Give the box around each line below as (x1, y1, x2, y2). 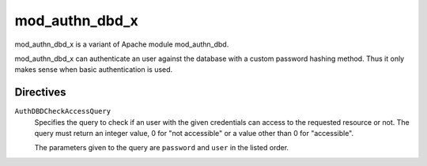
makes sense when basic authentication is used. (14, 65, 173, 74)
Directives (14, 85, 66, 99)
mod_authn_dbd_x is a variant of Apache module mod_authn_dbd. (14, 40, 229, 49)
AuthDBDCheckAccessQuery (14, 107, 111, 116)
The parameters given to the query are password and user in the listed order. (34, 143, 289, 153)
